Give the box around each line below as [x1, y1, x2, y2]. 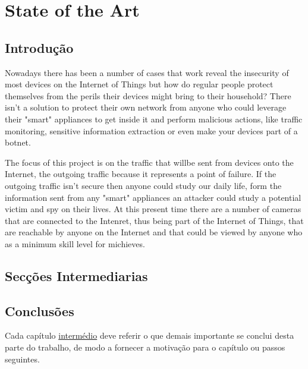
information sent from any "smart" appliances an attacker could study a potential [5, 191, 301, 203]
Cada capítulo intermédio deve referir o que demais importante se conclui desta [5, 329, 294, 342]
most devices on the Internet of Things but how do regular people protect [5, 78, 274, 90]
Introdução [5, 38, 74, 56]
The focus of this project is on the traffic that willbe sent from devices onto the [5, 156, 294, 168]
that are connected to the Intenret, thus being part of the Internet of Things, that [5, 214, 304, 226]
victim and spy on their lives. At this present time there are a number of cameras [5, 203, 301, 215]
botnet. [5, 136, 31, 149]
